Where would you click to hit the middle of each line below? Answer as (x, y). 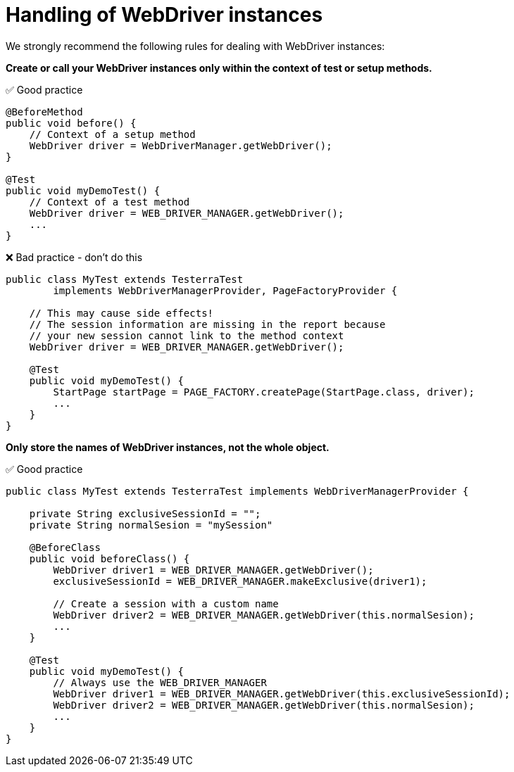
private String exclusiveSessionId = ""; (145, 513)
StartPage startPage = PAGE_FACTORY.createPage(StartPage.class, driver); (264, 392)
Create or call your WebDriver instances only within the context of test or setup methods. (219, 68)
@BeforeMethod (44, 112)
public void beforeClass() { (109, 558)
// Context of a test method (109, 202)
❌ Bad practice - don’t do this (74, 257)
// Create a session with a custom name (166, 603)
